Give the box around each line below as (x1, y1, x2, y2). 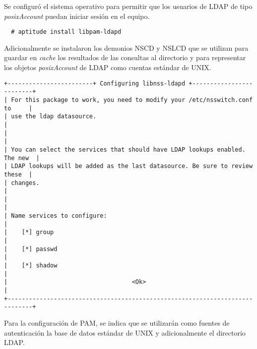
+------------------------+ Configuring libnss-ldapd (4, 80, 186, 87)
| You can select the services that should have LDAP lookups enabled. (4, 146, 246, 153)
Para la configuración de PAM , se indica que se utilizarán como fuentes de (4, 318, 230, 328)
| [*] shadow (4, 262, 58, 269)
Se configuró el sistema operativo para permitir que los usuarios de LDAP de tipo (4, 1, 253, 11)
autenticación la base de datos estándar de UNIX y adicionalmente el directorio (4, 327, 246, 338)
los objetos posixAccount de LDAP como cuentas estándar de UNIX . (4, 62, 211, 73)
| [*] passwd (4, 245, 58, 253)
